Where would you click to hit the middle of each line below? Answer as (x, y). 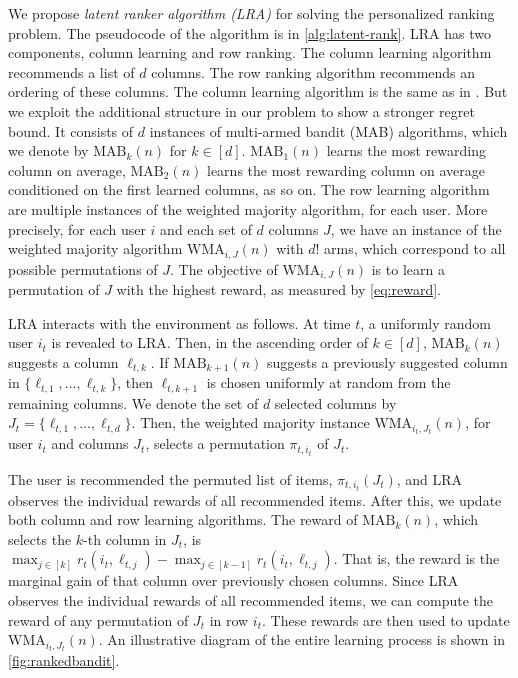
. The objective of (224, 268)
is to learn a (408, 268)
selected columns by (335, 402)
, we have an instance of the (416, 228)
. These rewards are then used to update (386, 619)
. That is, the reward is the (416, 558)
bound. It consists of (71, 130)
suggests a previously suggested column (387, 361)
